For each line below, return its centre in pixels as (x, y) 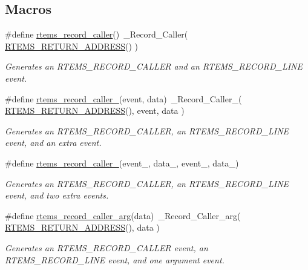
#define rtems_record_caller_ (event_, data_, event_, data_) (122, 163)
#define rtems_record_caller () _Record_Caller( (97, 34)
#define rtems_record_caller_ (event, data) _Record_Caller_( (123, 98)
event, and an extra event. (53, 143)
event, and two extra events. (57, 195)
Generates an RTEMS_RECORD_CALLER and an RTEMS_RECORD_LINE (154, 66)
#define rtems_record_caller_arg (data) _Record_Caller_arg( (123, 215)
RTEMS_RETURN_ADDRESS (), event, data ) (95, 110)
